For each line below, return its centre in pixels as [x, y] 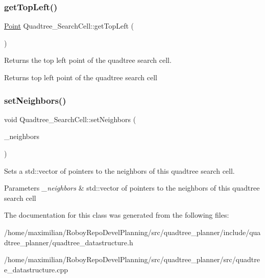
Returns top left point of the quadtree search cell [81, 77]
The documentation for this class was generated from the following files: [117, 215]
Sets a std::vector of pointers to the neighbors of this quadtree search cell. [119, 170]
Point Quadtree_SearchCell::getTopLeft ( [69, 26]
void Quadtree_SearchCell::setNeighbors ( [70, 119]
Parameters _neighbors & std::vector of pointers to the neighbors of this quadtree [132, 188]
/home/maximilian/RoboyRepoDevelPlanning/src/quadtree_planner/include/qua [132, 232]
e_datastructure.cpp [36, 269]
